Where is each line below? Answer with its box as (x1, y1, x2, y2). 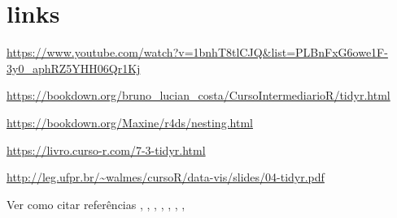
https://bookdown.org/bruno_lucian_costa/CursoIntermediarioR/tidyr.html (7, 87, 390, 104)
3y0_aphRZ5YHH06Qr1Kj (7, 59, 141, 76)
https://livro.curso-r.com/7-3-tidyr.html (7, 141, 206, 158)
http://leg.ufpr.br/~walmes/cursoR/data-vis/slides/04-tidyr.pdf (7, 169, 325, 186)
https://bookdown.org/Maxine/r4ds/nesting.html (7, 113, 253, 130)
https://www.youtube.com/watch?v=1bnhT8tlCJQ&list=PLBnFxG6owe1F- (7, 44, 388, 61)
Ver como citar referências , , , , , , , (7, 195, 185, 212)
